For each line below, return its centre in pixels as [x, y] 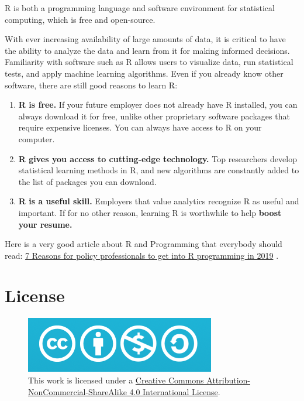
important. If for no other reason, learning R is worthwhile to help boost [150, 212]
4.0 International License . [175, 391]
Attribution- [229, 380]
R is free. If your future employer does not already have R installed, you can [158, 104]
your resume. [45, 224]
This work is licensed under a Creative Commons [116, 380]
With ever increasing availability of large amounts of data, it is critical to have [145, 39]
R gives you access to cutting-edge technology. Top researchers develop [158, 158]
